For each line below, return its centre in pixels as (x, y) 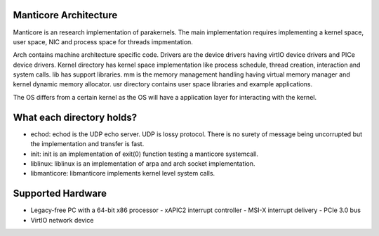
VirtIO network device (62, 220)
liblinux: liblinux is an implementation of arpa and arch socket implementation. (143, 163)
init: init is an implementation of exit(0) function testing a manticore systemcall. (145, 154)
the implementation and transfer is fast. (87, 144)
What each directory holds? (75, 117)
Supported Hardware (60, 194)
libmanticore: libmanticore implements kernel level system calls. (123, 173)
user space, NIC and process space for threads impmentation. (103, 41)
